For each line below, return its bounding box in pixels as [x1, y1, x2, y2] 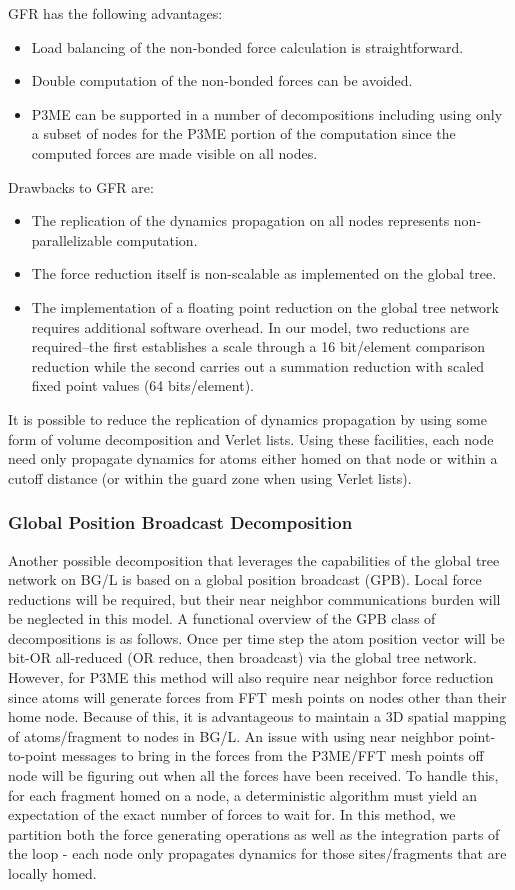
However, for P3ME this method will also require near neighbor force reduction [8, 667, 494, 688]
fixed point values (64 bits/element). [31, 375, 255, 396]
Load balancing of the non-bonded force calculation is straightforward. [31, 36, 464, 57]
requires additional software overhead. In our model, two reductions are [31, 316, 470, 337]
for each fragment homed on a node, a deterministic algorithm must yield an [8, 784, 477, 805]
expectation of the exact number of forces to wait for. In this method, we [8, 804, 456, 825]
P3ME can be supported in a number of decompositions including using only [31, 103, 503, 124]
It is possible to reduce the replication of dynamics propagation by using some [8, 408, 487, 429]
